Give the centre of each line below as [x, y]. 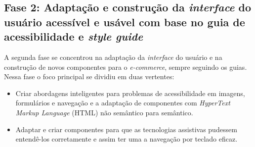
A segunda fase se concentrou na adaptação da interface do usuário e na [113, 57]
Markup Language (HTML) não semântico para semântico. [104, 112]
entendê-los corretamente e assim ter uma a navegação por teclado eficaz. [127, 139]
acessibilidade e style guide [74, 36]
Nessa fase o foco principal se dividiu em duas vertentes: [89, 76]
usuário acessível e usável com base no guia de [125, 22]
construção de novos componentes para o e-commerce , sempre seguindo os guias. [126, 67]
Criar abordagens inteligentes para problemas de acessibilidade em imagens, [130, 93]
